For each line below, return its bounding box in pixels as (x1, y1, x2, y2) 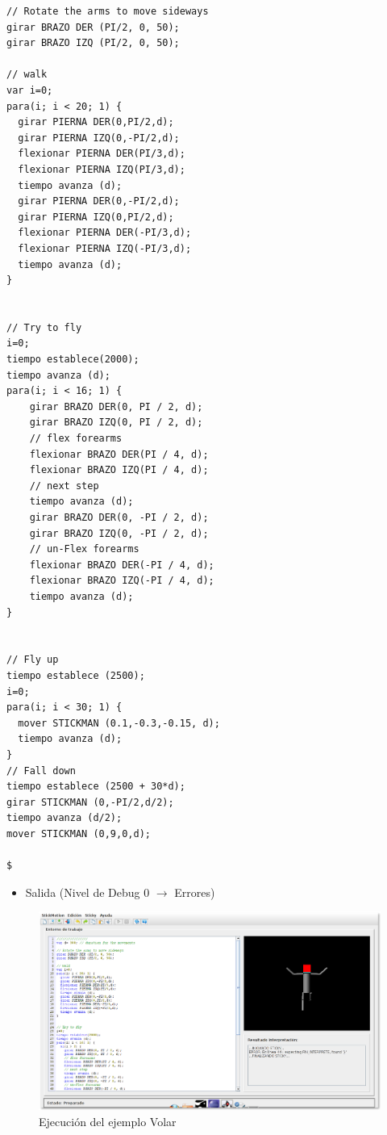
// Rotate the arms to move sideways (6, 6, 209, 17)
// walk (6, 69, 48, 81)
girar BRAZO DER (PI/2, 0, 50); (6, 21, 180, 33)
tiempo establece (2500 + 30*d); (6, 781, 185, 793)
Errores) (174, 883, 215, 900)
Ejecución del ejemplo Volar (39, 1112, 177, 1129)
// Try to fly (6, 321, 82, 333)
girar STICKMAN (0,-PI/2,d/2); (6, 796, 174, 808)
